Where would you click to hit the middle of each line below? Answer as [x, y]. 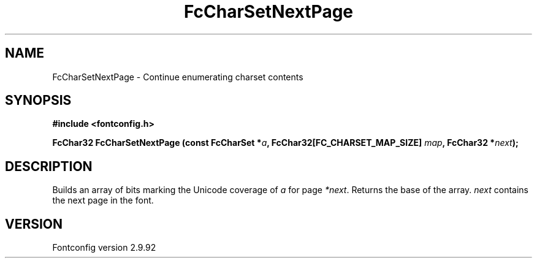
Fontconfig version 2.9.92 [104, 248]
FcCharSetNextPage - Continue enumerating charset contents [178, 77]
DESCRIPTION [49, 166]
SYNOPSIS [38, 101]
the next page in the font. [103, 200]
